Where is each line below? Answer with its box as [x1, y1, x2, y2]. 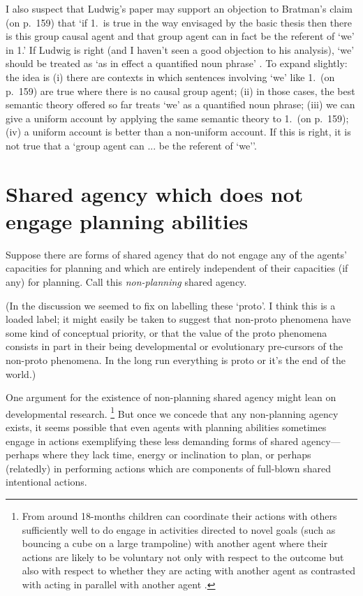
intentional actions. [6, 474, 87, 489]
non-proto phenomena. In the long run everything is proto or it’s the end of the [6, 353, 346, 367]
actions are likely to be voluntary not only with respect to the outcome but [22, 549, 344, 564]
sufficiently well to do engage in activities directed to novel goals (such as [22, 522, 336, 537]
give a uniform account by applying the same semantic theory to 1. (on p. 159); [6, 110, 349, 125]
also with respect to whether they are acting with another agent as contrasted [22, 563, 356, 578]
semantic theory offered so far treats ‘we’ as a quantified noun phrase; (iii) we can [6, 97, 355, 112]
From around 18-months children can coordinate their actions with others [22, 509, 337, 523]
